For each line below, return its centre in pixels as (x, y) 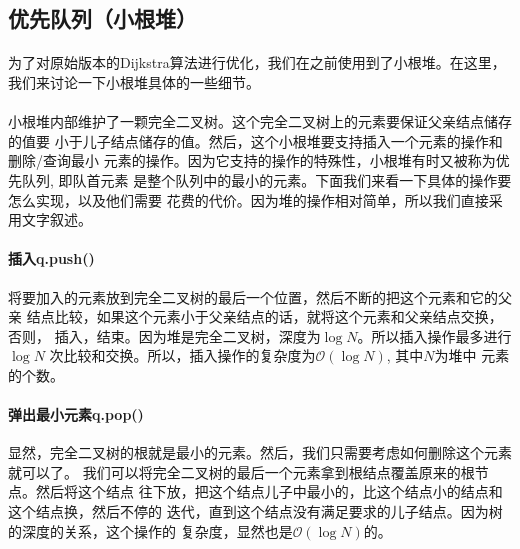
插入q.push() (51, 258)
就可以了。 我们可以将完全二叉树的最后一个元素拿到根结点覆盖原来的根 (241, 471)
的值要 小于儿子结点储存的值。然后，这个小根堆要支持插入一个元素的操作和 (255, 140)
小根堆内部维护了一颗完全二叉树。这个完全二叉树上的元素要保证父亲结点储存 (260, 121)
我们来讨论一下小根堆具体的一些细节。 (134, 81)
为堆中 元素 (472, 355)
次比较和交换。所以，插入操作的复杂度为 (182, 355)
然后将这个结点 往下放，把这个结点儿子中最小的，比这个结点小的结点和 (269, 491)
